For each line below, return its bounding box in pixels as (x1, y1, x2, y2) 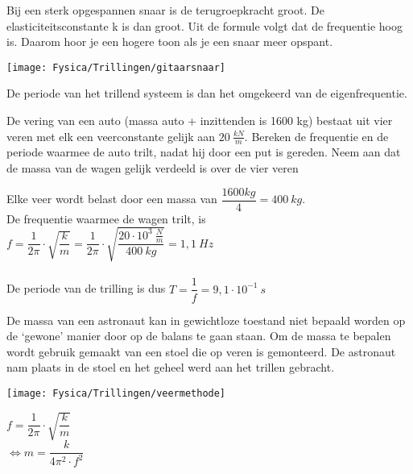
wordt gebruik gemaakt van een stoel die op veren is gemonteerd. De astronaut (6, 343, 396, 360)
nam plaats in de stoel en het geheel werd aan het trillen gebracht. (6, 359, 335, 376)
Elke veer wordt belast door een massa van (6, 190, 217, 207)
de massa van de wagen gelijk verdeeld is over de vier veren (6, 160, 299, 177)
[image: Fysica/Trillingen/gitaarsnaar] (6, 61, 226, 73)
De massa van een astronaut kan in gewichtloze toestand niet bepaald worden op (6, 311, 406, 328)
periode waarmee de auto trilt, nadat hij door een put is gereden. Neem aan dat (6, 143, 401, 160)
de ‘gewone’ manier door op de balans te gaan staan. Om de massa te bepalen (6, 327, 391, 344)
